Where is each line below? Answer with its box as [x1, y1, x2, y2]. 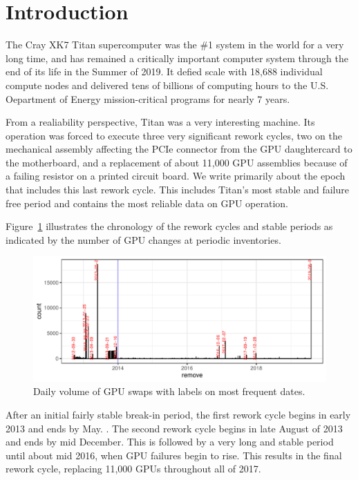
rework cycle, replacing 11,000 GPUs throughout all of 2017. [6, 461, 261, 476]
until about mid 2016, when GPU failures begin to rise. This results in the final [6, 448, 342, 462]
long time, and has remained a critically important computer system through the [6, 50, 348, 65]
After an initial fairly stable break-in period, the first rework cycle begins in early [6, 407, 351, 421]
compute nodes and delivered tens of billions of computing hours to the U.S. [6, 77, 329, 92]
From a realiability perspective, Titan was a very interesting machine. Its [6, 115, 315, 129]
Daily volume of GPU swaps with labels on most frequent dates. [33, 384, 305, 399]
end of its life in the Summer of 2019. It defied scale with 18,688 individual [6, 64, 323, 79]
